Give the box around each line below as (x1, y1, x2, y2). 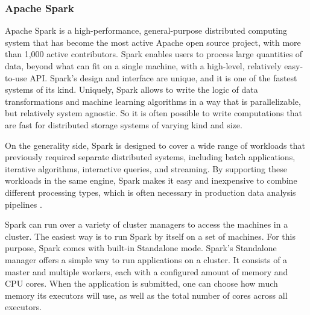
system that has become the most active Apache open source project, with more (5, 36, 301, 48)
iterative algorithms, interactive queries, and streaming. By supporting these (5, 162, 287, 175)
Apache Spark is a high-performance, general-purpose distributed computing (5, 24, 287, 37)
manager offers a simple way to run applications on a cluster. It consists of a (5, 253, 288, 266)
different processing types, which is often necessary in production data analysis (5, 186, 296, 198)
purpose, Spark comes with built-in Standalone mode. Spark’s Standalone (5, 242, 277, 254)
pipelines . (5, 198, 42, 210)
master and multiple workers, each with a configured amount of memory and (5, 265, 288, 278)
